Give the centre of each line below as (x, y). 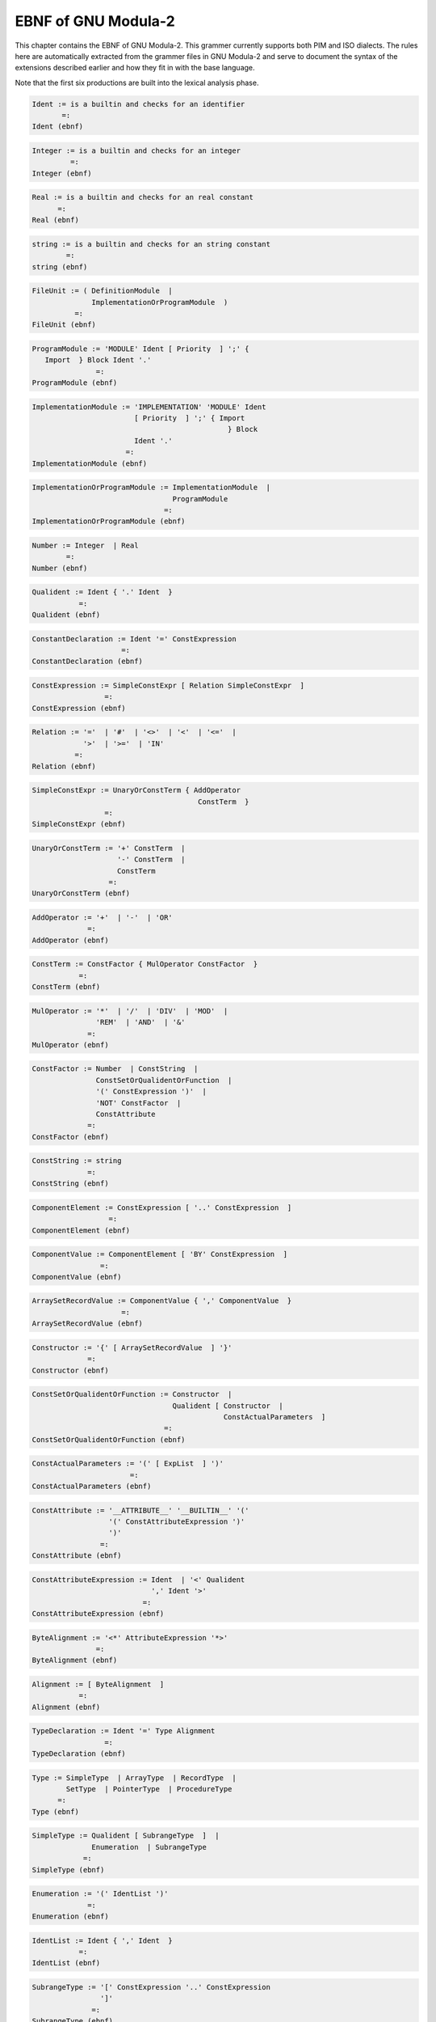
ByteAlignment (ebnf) (75, 1660)
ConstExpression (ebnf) (79, 708)
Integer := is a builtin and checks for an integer (136, 151)
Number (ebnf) (60, 568)
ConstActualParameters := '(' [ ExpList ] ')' (128, 1464)
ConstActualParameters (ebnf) (92, 1487)
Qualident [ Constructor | (228, 1406)
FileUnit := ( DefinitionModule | (102, 291)
